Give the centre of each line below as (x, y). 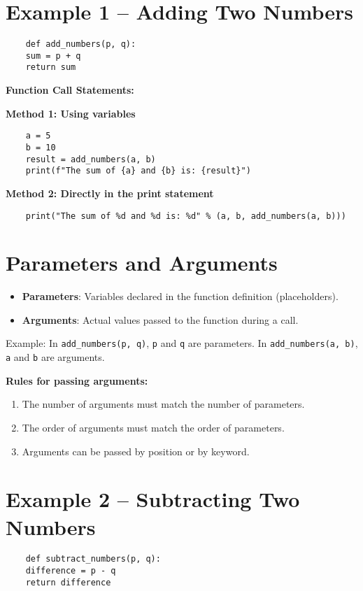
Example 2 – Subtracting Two (153, 499)
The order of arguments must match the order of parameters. (153, 427)
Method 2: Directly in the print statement (110, 193)
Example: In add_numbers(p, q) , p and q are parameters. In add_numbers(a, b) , (182, 343)
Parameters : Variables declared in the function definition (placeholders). (180, 296)
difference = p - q (71, 571)
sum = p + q (53, 56)
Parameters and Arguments (142, 263)
